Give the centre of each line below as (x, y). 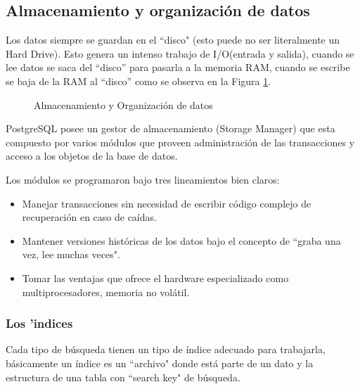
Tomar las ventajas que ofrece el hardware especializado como (155, 278)
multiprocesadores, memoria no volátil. (106, 292)
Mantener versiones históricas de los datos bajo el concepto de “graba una (181, 240)
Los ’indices (39, 323)
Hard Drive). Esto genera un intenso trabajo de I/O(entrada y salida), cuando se (180, 53)
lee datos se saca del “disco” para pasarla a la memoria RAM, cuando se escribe (178, 67)
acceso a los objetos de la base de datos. (92, 156)
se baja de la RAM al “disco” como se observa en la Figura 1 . (139, 81)
